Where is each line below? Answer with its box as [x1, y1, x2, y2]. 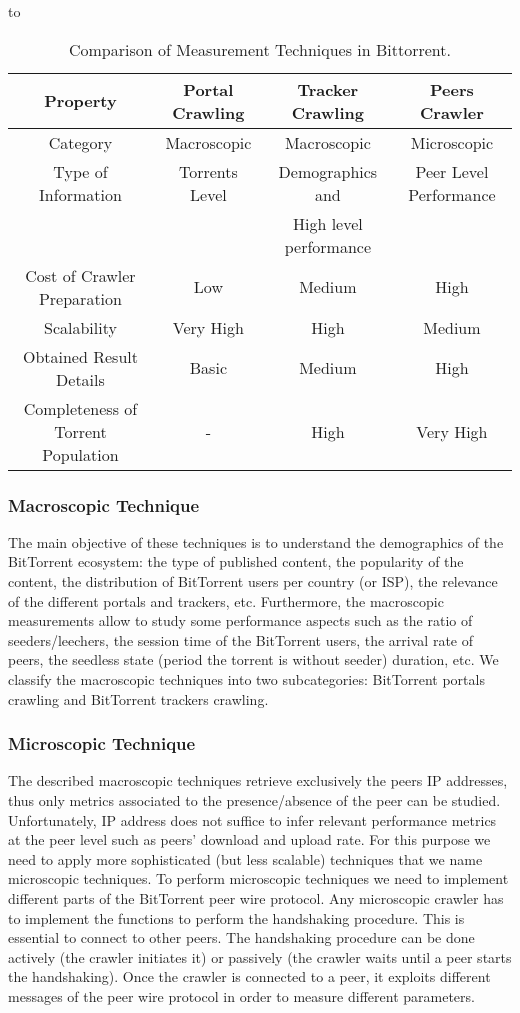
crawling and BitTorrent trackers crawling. [8, 688, 269, 709]
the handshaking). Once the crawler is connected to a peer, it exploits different [8, 966, 491, 987]
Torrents [178, 159, 238, 183]
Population [42, 442, 119, 466]
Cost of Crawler [25, 263, 136, 287]
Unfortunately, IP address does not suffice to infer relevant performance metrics [8, 809, 497, 830]
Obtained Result [22, 344, 138, 368]
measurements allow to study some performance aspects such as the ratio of [8, 610, 473, 631]
